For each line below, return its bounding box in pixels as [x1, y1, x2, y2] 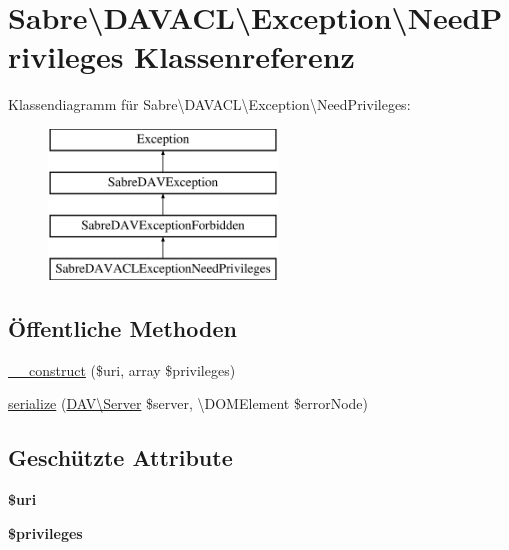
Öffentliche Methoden [8, 313, 237, 344]
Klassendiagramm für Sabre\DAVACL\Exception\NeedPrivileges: [8, 94, 411, 115]
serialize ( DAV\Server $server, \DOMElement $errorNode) [8, 393, 368, 414]
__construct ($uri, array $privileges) [8, 359, 236, 380]
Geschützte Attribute [8, 442, 233, 473]
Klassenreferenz [134, 36, 355, 77]
